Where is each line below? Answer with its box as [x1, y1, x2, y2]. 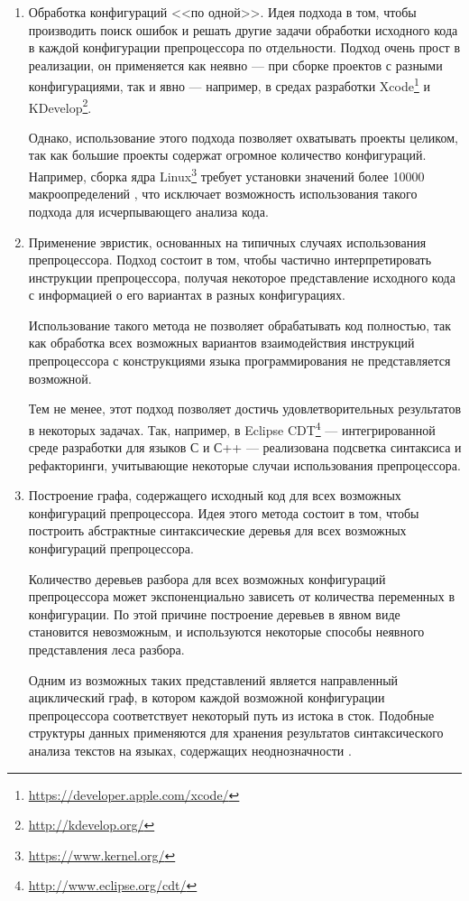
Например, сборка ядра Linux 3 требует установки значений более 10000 [28, 164, 425, 185]
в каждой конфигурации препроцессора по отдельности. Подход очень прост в [28, 38, 461, 57]
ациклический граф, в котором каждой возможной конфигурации [28, 688, 385, 707]
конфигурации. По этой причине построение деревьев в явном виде [28, 604, 400, 623]
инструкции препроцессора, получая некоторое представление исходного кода [28, 267, 455, 286]
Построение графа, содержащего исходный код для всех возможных [28, 486, 401, 505]
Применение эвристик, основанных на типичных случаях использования [28, 232, 427, 251]
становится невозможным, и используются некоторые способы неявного [28, 622, 425, 641]
